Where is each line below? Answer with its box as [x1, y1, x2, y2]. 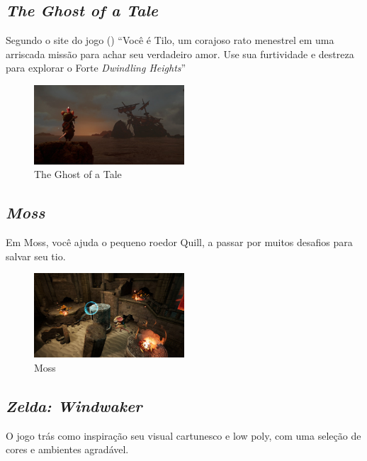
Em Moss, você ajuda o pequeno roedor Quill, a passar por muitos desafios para [6, 235, 353, 250]
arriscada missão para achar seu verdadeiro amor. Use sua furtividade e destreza [6, 46, 354, 61]
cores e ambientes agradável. [6, 442, 129, 457]
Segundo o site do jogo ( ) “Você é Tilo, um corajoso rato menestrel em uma [6, 33, 334, 48]
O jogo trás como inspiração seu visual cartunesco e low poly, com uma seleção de [6, 428, 361, 443]
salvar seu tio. [6, 248, 66, 263]
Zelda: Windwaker [6, 394, 142, 416]
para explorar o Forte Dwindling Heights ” [6, 60, 186, 75]
